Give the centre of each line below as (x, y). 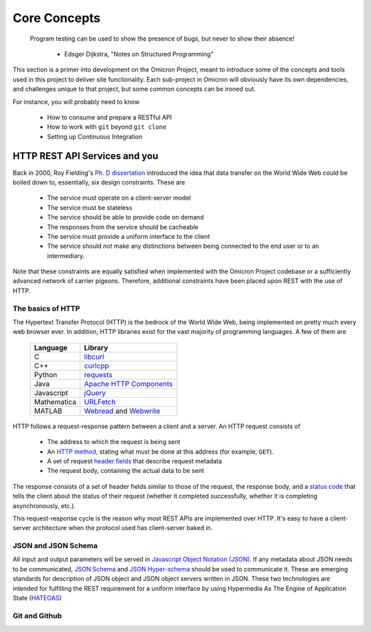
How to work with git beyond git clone (107, 127)
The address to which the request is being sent (114, 442)
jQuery (95, 392)
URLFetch (100, 401)
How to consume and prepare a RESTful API (109, 117)
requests (98, 375)
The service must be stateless (90, 207)
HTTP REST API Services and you (86, 156)
